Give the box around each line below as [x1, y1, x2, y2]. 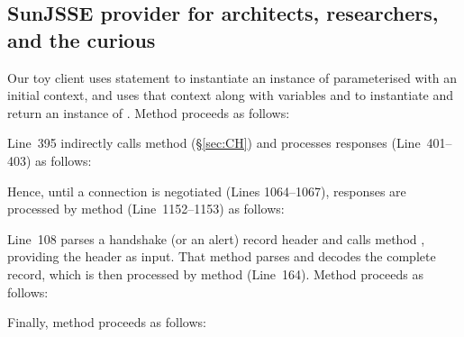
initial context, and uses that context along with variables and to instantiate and [7, 86, 454, 105]
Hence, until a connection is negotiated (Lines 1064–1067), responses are [7, 181, 406, 200]
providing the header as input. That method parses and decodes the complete [7, 247, 436, 266]
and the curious [7, 25, 156, 53]
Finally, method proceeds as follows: [7, 313, 206, 332]
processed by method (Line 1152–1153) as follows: [7, 199, 285, 218]
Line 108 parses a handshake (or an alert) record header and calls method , [7, 229, 425, 248]
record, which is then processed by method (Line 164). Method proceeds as [7, 264, 423, 283]
